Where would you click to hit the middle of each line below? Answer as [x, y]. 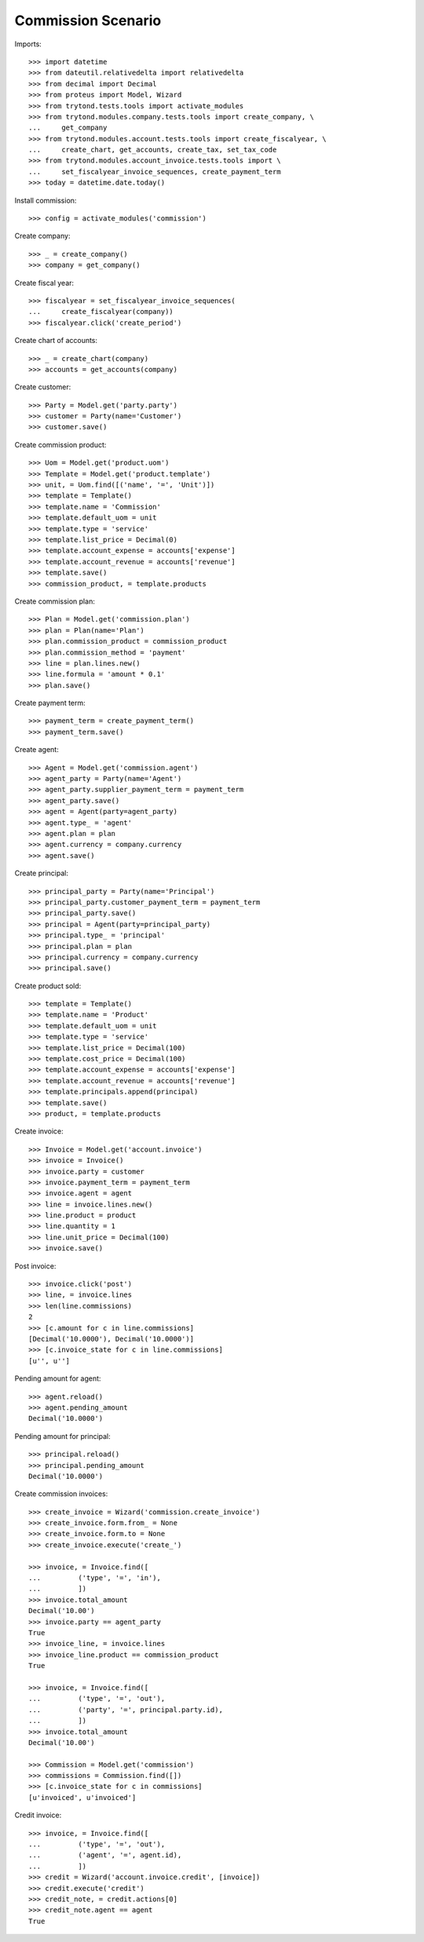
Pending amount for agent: [58, 1378]
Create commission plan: [55, 601]
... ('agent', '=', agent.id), [105, 1855]
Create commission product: [60, 444]
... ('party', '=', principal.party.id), [126, 1710]
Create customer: [43, 387]
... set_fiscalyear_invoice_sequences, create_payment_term [155, 172]
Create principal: [41, 873]
